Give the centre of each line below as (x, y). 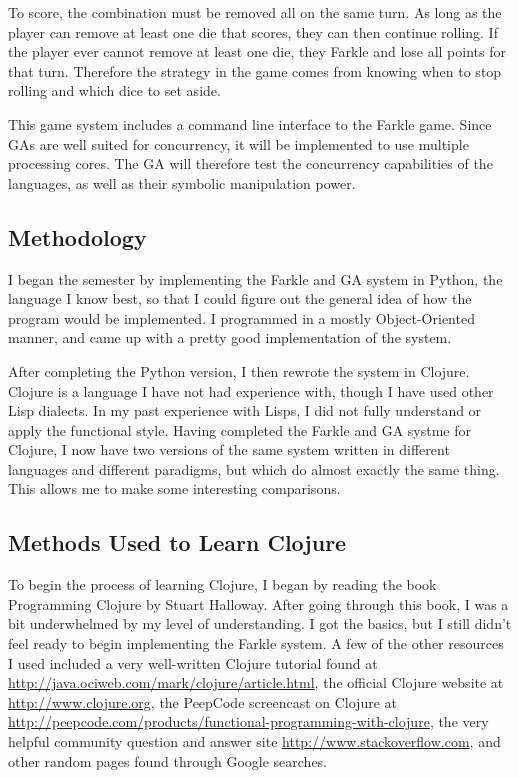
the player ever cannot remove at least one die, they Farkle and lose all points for (257, 51)
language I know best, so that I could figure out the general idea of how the (240, 298)
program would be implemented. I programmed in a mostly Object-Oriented (241, 317)
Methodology (77, 236)
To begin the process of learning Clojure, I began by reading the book (222, 584)
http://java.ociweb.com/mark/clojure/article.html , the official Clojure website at (256, 682)
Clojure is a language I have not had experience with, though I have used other (251, 390)
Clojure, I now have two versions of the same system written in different (229, 449)
